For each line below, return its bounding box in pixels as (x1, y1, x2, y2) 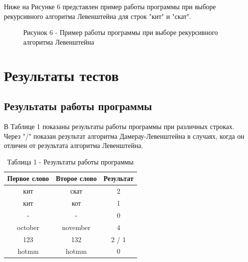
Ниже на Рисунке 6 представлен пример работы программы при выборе (4, 1, 216, 11)
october (17, 222, 40, 232)
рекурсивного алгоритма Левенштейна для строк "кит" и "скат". (4, 11, 191, 21)
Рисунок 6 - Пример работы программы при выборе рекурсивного (23, 27, 218, 37)
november (62, 222, 91, 232)
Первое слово (7, 173, 49, 183)
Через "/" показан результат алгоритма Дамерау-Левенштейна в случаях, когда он (4, 131, 245, 141)
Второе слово (56, 173, 97, 183)
